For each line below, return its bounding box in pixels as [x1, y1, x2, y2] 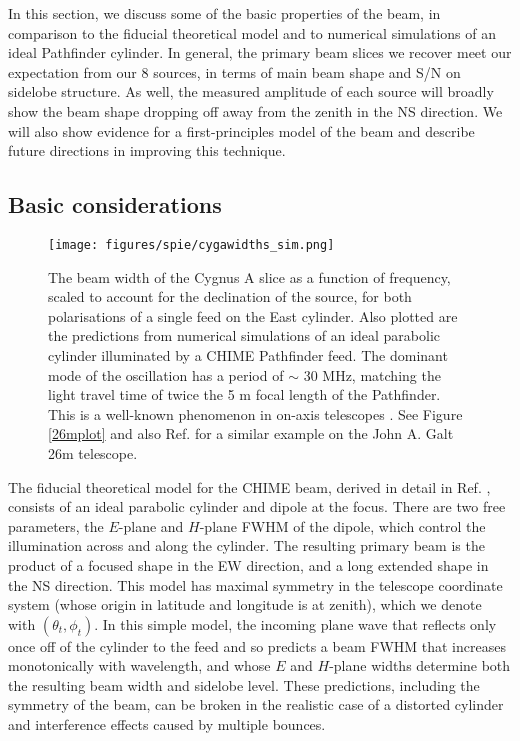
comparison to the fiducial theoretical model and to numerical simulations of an [8, 22, 497, 43]
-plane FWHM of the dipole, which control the [199, 515, 486, 536]
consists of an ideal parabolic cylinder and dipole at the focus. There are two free [8, 496, 506, 517]
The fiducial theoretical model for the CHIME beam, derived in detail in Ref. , [8, 476, 491, 497]
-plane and [118, 515, 184, 536]
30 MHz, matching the [303, 364, 441, 385]
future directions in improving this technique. [8, 140, 286, 161]
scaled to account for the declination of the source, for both [48, 286, 412, 307]
